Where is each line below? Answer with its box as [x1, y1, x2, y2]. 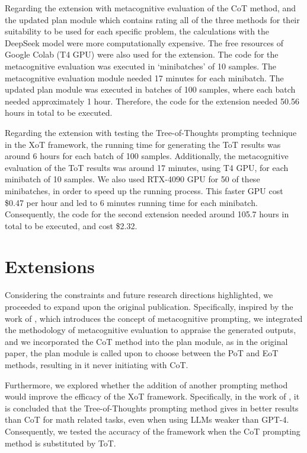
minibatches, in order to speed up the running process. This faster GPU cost [5, 184, 283, 197]
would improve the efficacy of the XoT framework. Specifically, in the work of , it [5, 390, 300, 403]
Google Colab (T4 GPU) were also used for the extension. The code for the [5, 48, 279, 61]
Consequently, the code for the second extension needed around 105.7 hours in [5, 208, 289, 220]
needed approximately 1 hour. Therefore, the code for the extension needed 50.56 [5, 94, 299, 107]
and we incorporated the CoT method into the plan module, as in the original [5, 335, 288, 347]
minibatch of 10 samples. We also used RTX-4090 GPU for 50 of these [5, 173, 260, 185]
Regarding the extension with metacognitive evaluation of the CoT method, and [5, 2, 296, 14]
